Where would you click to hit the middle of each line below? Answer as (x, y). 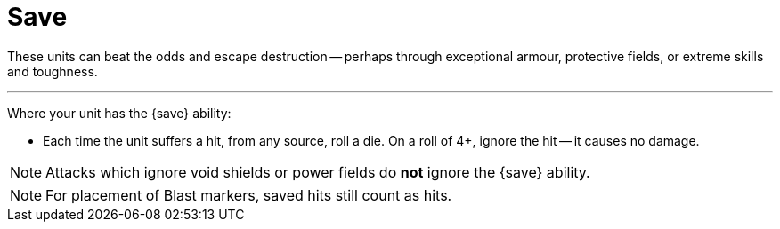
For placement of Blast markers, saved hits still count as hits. (249, 195)
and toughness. (53, 71)
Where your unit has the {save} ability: (119, 113)
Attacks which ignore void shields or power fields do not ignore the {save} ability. (318, 172)
